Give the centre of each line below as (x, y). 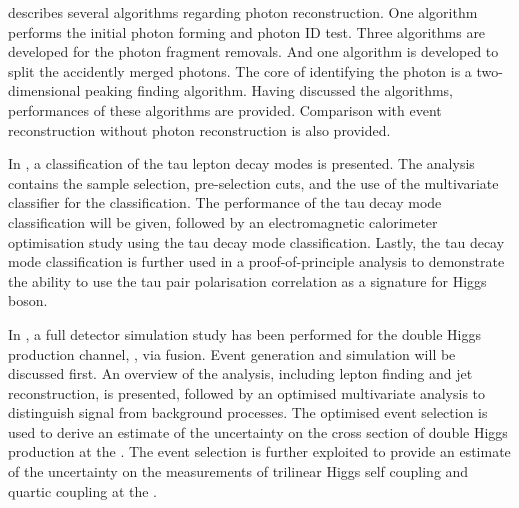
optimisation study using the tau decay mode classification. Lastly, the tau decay (256, 241)
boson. (28, 300)
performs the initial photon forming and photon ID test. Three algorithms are (247, 31)
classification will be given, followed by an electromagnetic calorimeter (223, 221)
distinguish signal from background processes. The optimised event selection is (248, 412)
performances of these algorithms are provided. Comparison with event (225, 109)
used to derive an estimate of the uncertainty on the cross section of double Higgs (258, 431)
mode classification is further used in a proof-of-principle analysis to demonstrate (256, 261)
